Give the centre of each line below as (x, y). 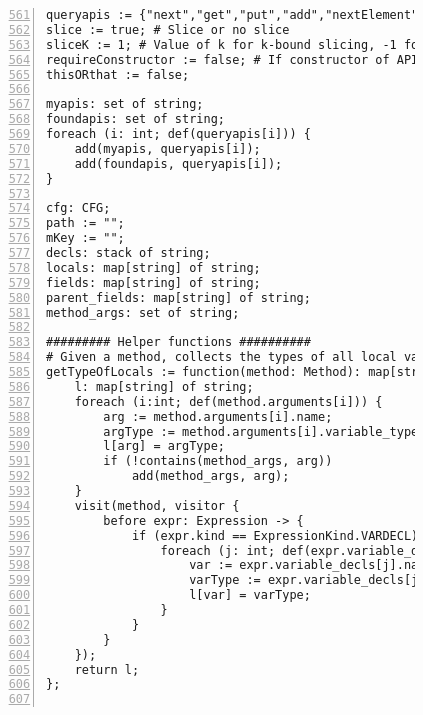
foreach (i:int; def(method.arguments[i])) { (228, 401)
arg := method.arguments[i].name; (218, 416)
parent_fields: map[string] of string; (178, 297)
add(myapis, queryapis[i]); (167, 148)
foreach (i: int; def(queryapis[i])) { (178, 134)
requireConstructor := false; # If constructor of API (232, 59)
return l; (107, 669)
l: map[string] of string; (164, 386)
